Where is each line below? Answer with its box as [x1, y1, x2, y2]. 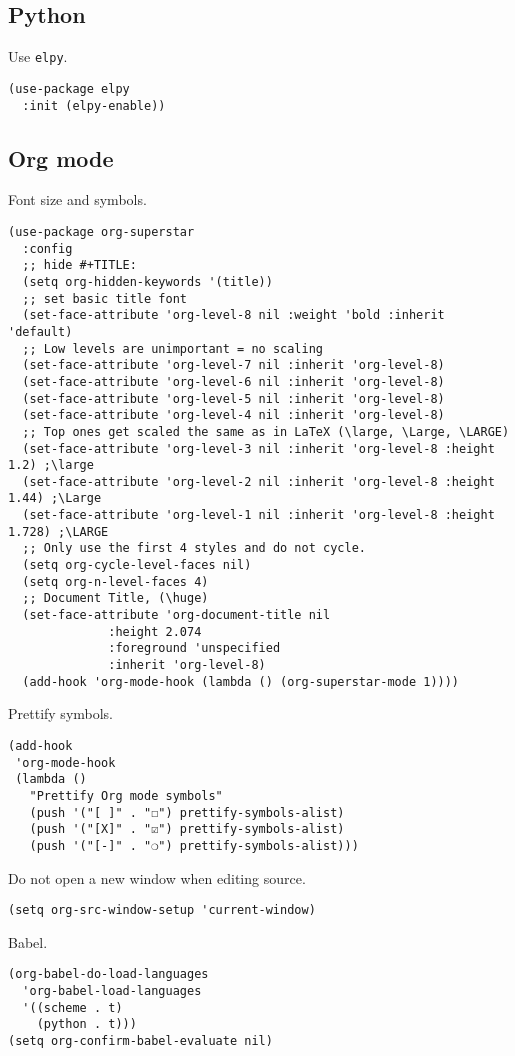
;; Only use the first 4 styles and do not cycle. [22, 541, 366, 556]
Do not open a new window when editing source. [8, 867, 306, 888]
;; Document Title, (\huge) [22, 591, 209, 606]
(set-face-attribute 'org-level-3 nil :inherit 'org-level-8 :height [22, 441, 495, 456]
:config [22, 241, 73, 256]
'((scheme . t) [22, 1000, 123, 1015]
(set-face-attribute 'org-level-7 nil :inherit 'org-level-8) [22, 358, 445, 373]
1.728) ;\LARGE [8, 524, 109, 539]
